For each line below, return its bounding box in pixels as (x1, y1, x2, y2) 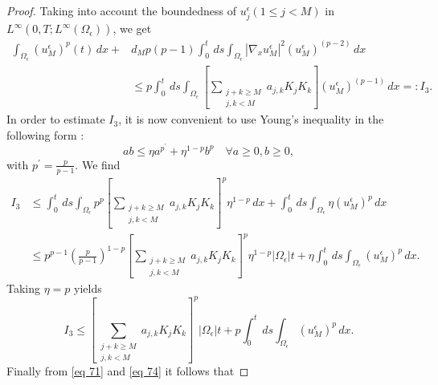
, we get (113, 20, 152, 37)
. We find (75, 156, 121, 172)
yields (74, 279, 102, 296)
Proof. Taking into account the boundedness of (6, 2, 236, 18)
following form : (6, 126, 84, 143)
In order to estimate (6, 111, 105, 128)
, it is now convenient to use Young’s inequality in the (118, 111, 384, 128)
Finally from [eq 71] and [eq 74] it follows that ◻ (6, 363, 249, 379)
